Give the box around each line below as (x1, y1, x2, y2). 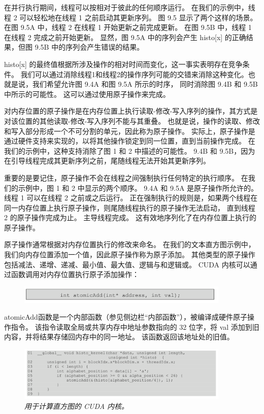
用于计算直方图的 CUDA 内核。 (24, 400, 129, 411)
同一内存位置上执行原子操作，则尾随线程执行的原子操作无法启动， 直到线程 (4, 202, 255, 213)
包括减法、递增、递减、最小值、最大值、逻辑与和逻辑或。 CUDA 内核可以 (4, 259, 250, 269)
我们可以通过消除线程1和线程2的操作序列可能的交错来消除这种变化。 (20, 68, 248, 79)
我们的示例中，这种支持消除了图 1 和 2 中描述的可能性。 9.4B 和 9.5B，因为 (4, 145, 255, 156)
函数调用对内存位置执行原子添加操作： (11, 269, 139, 280)
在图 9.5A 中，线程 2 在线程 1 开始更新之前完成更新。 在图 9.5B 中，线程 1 (4, 22, 252, 32)
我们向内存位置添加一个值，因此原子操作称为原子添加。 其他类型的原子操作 (4, 249, 255, 260)
